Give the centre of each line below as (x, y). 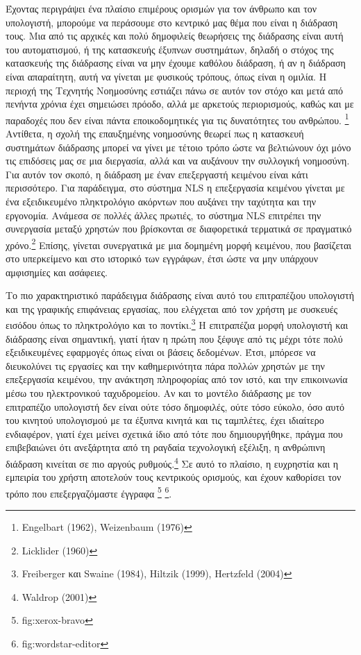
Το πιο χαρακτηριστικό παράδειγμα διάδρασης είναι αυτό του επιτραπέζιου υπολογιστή (180, 295)
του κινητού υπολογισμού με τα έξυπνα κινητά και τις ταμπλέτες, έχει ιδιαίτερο (165, 420)
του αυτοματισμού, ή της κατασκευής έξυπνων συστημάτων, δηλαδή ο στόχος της (170, 49)
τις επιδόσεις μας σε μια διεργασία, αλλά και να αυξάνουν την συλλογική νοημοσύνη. (178, 161)
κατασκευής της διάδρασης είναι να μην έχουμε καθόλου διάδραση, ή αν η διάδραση (176, 63)
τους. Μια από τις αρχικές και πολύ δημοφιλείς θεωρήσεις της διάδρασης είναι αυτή (175, 36)
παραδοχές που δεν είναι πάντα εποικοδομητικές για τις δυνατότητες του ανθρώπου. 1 (177, 119)
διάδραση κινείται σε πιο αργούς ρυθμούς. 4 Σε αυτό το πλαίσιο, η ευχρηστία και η (172, 462)
